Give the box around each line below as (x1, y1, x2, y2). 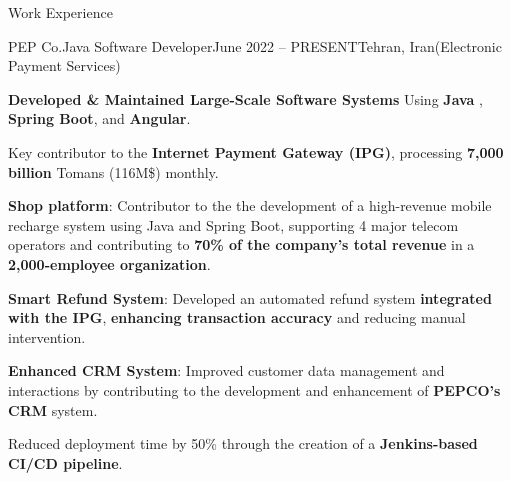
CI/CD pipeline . (8, 452, 123, 473)
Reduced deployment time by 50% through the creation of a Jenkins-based (8, 433, 478, 454)
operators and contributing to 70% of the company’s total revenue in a (8, 234, 475, 255)
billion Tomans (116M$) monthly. (8, 161, 219, 182)
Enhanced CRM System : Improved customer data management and (8, 360, 445, 381)
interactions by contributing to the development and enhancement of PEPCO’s (8, 379, 501, 400)
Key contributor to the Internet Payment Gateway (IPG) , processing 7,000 (8, 141, 504, 162)
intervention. (8, 326, 86, 347)
